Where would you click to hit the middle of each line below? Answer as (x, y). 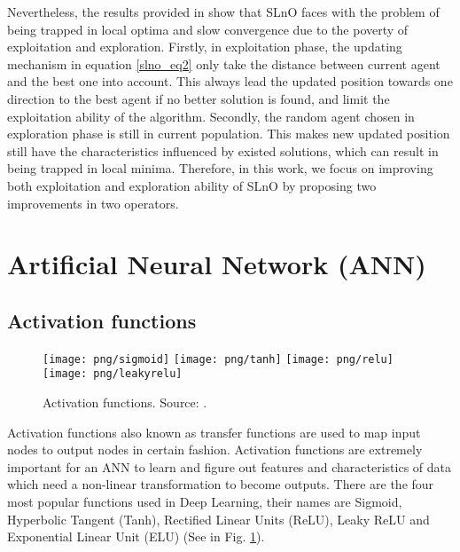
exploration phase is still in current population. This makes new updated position (229, 134)
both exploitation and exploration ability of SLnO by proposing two (192, 185)
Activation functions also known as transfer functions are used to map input (214, 432)
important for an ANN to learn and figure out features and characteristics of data (230, 466)
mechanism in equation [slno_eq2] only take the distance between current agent (224, 63)
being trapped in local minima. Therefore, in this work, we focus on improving (220, 168)
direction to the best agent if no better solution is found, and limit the (199, 98)
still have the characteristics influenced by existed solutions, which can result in (223, 150)
